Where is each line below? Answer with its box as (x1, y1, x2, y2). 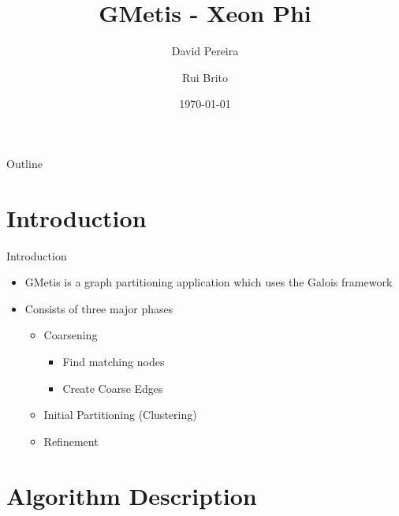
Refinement (43, 432, 99, 449)
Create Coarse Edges (62, 380, 163, 396)
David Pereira (171, 43, 239, 59)
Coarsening (43, 327, 98, 343)
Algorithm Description (6, 479, 257, 511)
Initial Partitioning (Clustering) (43, 406, 197, 423)
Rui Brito (182, 69, 228, 85)
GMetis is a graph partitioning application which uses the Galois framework (24, 274, 393, 290)
